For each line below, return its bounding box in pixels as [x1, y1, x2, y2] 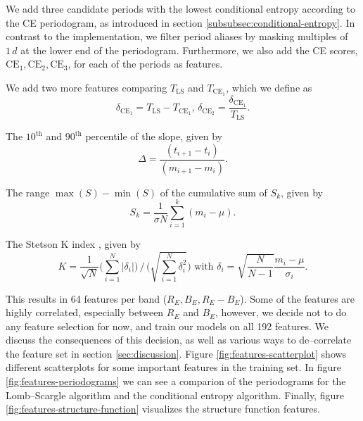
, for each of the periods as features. [68, 56, 223, 71]
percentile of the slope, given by [85, 129, 223, 144]
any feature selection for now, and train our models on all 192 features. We [6, 318, 329, 333]
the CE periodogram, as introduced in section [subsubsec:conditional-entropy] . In [6, 15, 355, 30]
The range [6, 184, 50, 199]
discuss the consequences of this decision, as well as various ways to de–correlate [6, 332, 352, 347]
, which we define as [226, 80, 312, 94]
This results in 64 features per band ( [6, 291, 167, 306]
